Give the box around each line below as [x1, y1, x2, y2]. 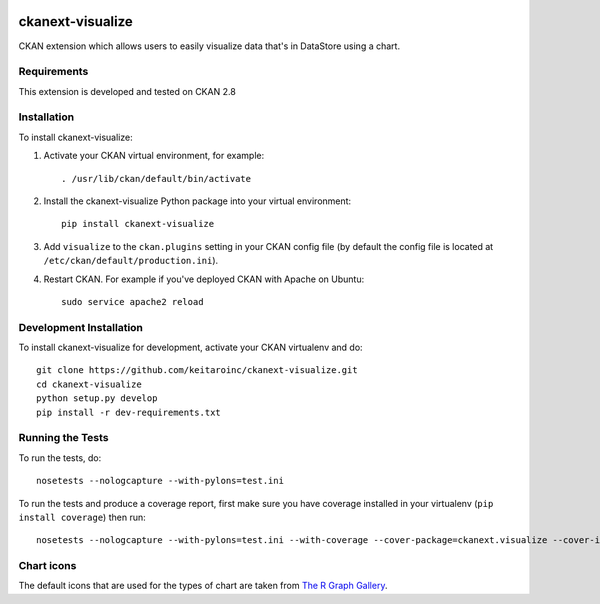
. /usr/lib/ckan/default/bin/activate [61, 173, 252, 184]
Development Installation [18, 320, 144, 334]
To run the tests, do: [18, 451, 102, 464]
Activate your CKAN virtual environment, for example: [43, 150, 265, 162]
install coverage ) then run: [18, 511, 146, 523]
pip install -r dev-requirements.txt [36, 406, 222, 418]
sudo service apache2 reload [61, 296, 204, 307]
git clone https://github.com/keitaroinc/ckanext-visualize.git [36, 365, 359, 376]
